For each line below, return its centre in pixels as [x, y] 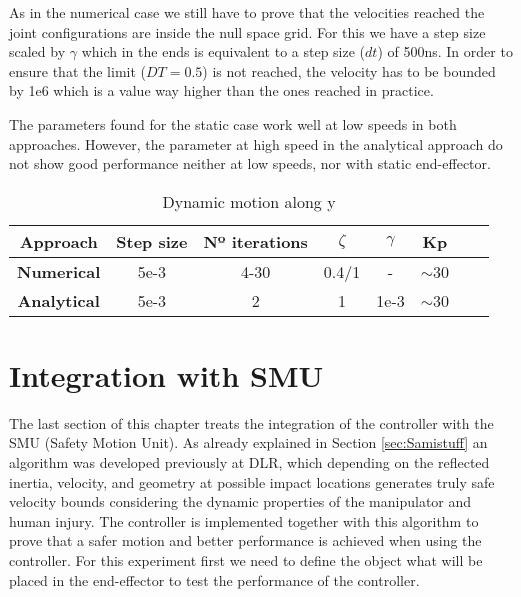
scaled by [37, 51]
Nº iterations [255, 241]
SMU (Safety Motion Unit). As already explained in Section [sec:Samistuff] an [248, 442]
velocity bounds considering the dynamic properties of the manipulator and [240, 501]
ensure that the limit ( [78, 70]
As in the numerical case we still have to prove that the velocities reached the [247, 12]
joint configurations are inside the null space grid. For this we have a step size [247, 31]
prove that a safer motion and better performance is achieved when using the [245, 540]
